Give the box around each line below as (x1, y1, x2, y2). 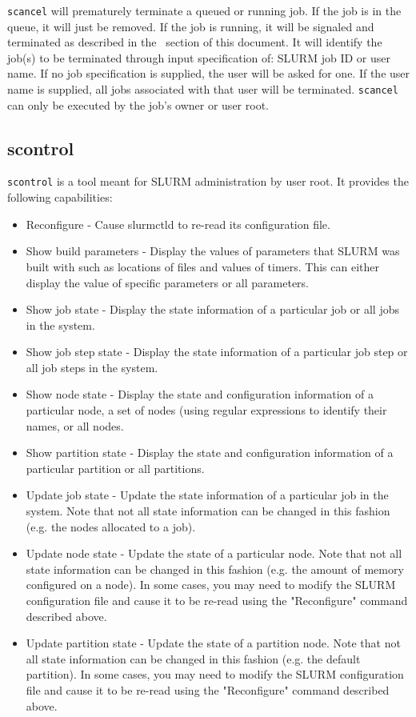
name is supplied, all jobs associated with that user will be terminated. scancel (7, 81, 398, 98)
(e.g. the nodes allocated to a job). (26, 518, 196, 535)
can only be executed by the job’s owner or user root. (7, 96, 269, 113)
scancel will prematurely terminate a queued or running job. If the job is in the (7, 2, 402, 18)
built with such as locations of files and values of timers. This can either (26, 258, 380, 274)
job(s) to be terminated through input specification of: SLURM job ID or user (7, 49, 390, 66)
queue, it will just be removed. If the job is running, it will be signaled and (7, 18, 374, 34)
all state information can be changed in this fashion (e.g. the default (26, 650, 361, 667)
